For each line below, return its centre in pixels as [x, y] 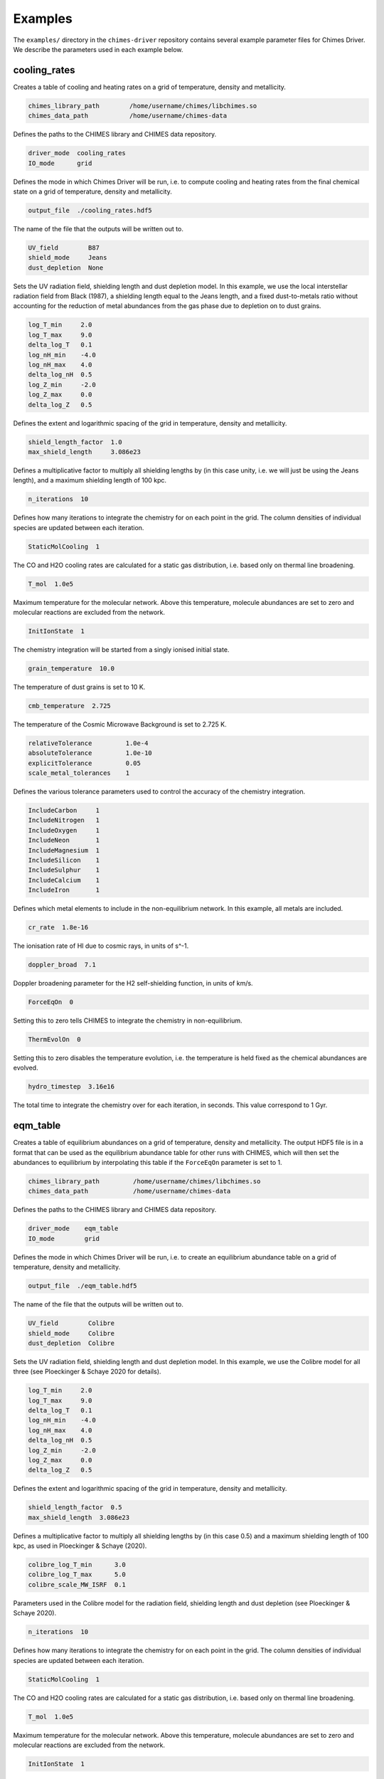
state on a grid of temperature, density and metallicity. [92, 191]
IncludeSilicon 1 [64, 860]
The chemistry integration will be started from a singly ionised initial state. [121, 649]
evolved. [26, 1068]
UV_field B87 [64, 248]
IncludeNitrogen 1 [64, 820]
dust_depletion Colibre [71, 1343]
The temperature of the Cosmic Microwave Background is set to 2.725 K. [120, 724]
